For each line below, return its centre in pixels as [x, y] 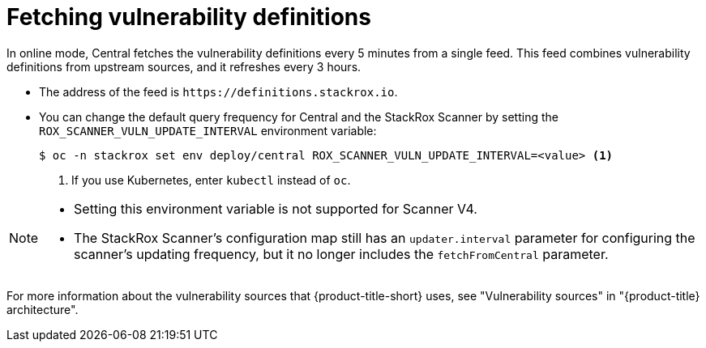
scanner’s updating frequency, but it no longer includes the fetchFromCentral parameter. [341, 254]
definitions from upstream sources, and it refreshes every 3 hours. [184, 66]
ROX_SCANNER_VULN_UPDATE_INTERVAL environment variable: [208, 130]
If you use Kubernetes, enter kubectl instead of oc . [211, 180]
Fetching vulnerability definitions [189, 17]
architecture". [43, 309]
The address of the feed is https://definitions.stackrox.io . [218, 91]
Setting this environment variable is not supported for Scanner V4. [276, 208]
